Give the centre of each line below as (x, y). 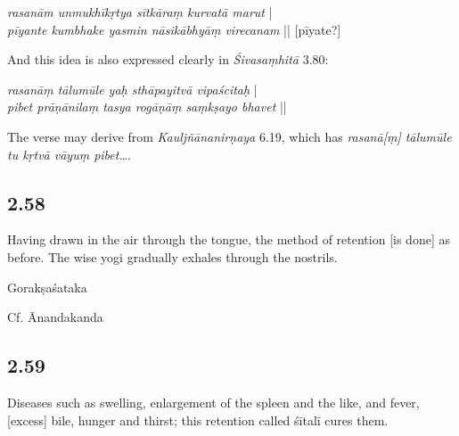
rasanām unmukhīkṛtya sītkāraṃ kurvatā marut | (140, 12)
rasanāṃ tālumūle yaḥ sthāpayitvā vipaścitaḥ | (132, 89)
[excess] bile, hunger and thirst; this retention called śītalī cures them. (198, 420)
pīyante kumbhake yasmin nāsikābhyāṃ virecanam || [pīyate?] (174, 29)
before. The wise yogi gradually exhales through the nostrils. (172, 256)
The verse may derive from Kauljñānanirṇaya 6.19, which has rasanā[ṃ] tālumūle (229, 136)
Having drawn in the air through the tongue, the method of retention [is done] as (229, 239)
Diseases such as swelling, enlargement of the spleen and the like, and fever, (213, 402)
